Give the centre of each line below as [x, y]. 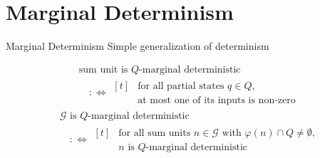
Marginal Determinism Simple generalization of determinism [138, 46]
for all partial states [181, 86]
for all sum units [155, 133]
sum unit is [103, 69]
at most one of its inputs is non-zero [217, 100]
